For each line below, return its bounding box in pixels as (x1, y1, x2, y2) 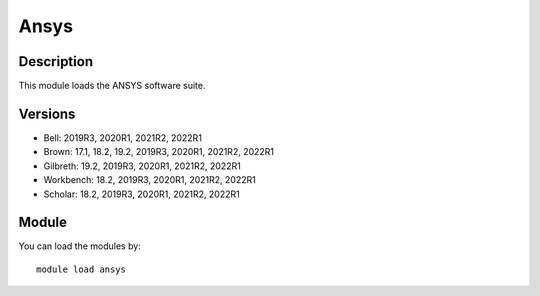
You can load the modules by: (18, 240, 142, 252)
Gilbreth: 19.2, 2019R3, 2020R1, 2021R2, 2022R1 (43, 160, 242, 172)
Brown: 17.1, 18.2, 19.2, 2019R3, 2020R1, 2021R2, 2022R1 (43, 146, 275, 158)
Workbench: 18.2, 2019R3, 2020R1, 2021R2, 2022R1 (43, 174, 257, 186)
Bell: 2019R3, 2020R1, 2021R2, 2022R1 (43, 131, 202, 144)
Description (18, 53, 94, 70)
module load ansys (36, 263, 127, 275)
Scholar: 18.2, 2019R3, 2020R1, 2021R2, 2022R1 (43, 188, 240, 200)
